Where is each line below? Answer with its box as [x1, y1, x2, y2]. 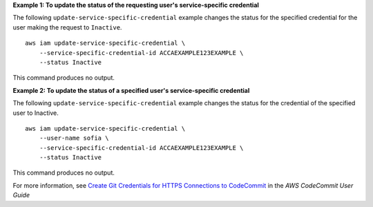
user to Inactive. [12, 109, 59, 117]
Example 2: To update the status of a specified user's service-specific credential [12, 86, 250, 94]
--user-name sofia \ [39, 134, 109, 142]
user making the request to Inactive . [12, 23, 122, 31]
